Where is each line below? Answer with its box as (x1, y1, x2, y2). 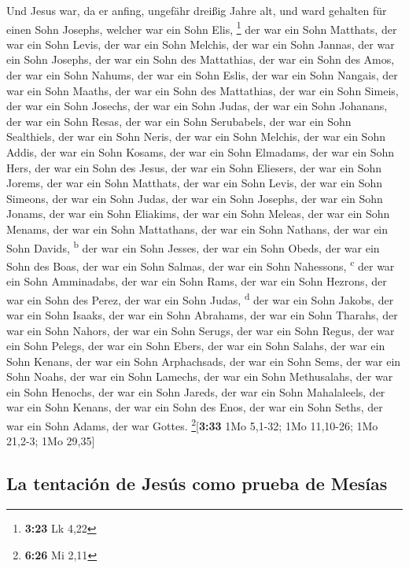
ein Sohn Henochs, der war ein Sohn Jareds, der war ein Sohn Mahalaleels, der (6, 383, 385, 400)
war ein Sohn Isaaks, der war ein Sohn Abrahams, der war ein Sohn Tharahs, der (6, 306, 398, 323)
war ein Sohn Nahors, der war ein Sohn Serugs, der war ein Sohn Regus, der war (6, 322, 395, 338)
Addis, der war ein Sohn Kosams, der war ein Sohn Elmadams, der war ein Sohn (6, 144, 395, 160)
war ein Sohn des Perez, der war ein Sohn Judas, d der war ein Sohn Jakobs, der (6, 289, 394, 308)
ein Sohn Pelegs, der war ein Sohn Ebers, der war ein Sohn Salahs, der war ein (6, 337, 385, 354)
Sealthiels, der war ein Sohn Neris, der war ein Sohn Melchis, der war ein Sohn (6, 128, 385, 145)
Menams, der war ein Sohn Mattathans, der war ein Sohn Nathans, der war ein (6, 220, 389, 237)
